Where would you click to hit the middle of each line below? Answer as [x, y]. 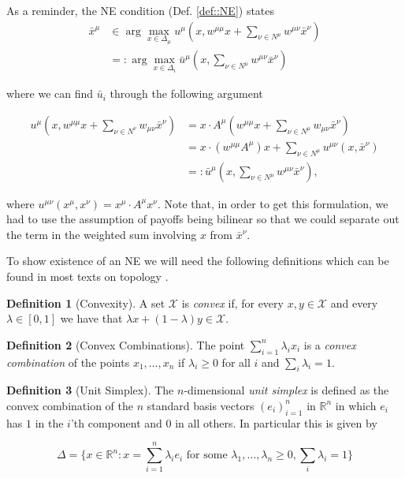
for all [236, 362]
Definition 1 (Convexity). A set [86, 302]
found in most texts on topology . [87, 276]
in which [356, 405]
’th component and [116, 422]
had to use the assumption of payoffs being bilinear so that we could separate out [203, 219]
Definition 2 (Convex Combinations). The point [126, 344]
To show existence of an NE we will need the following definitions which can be [198, 261]
